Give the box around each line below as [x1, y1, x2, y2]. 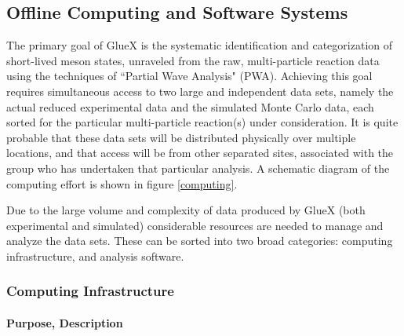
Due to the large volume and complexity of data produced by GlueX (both [6, 202, 366, 218]
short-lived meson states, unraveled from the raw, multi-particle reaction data [6, 52, 380, 68]
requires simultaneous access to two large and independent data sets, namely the [6, 82, 394, 99]
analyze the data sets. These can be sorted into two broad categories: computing [6, 232, 393, 249]
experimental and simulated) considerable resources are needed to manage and [6, 217, 384, 233]
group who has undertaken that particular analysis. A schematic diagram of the [6, 159, 390, 176]
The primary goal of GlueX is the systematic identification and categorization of [6, 37, 392, 53]
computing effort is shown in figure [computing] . [6, 175, 238, 192]
